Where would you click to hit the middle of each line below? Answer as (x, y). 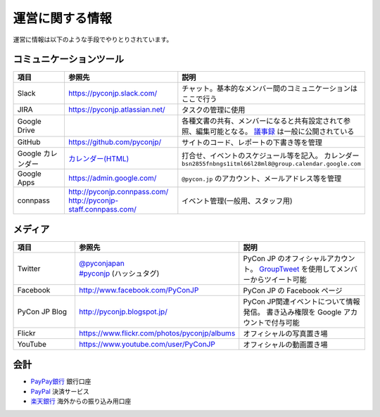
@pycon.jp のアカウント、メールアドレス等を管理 (261, 179)
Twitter (29, 269)
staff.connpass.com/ (102, 210)
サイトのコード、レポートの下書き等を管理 (252, 143)
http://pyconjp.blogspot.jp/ (123, 312)
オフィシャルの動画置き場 (285, 345)
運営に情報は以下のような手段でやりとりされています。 (93, 39)
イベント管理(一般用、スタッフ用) (237, 201)
